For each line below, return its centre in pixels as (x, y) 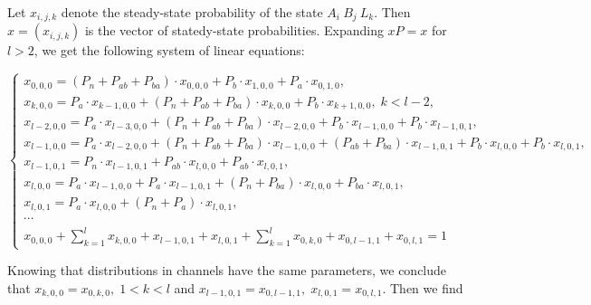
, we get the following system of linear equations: (169, 50)
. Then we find (423, 287)
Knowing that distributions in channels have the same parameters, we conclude (227, 270)
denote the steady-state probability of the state (192, 12)
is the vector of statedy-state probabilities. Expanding (234, 30)
